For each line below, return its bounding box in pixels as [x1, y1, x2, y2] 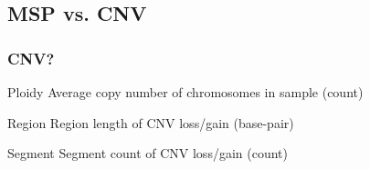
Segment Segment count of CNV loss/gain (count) [7, 144, 288, 163]
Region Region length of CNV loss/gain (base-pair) [7, 113, 294, 132]
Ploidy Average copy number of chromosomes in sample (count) [7, 83, 364, 101]
